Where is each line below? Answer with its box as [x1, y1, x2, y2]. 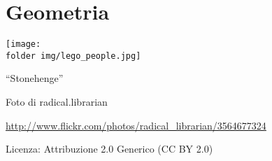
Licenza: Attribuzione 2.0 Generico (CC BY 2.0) [6, 141, 213, 156]
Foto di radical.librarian [6, 94, 108, 109]
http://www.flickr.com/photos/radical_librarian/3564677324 [6, 118, 266, 132]
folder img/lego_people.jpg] [6, 50, 141, 61]
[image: [6, 39, 41, 50]
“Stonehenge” [6, 71, 64, 85]
